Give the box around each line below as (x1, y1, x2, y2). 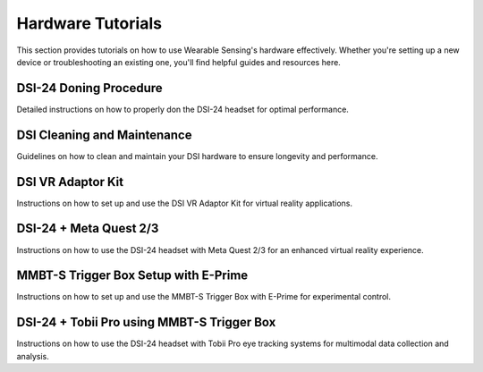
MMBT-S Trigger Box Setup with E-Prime (16, 268, 249, 283)
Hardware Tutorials (16, 13, 163, 33)
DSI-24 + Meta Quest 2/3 (16, 221, 159, 236)
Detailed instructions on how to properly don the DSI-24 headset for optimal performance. (16, 104, 349, 114)
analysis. (16, 351, 49, 361)
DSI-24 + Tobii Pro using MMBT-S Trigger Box (16, 315, 276, 330)
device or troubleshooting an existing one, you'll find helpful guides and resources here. (16, 56, 342, 67)
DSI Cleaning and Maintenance (16, 127, 192, 142)
